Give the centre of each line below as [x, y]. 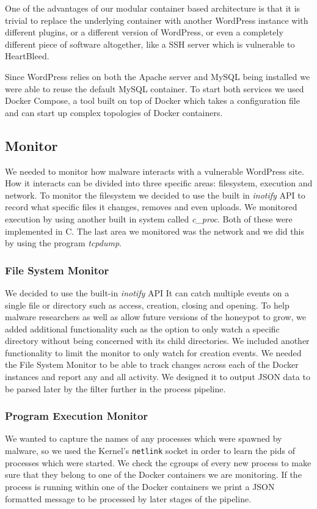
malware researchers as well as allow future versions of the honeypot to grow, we [155, 317]
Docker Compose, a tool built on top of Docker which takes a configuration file [152, 101]
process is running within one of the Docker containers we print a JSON [140, 486]
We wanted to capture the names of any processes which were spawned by [144, 438]
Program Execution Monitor [77, 416]
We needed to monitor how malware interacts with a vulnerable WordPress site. [155, 171]
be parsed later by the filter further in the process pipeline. [115, 388]
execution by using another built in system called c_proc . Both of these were [149, 218]
